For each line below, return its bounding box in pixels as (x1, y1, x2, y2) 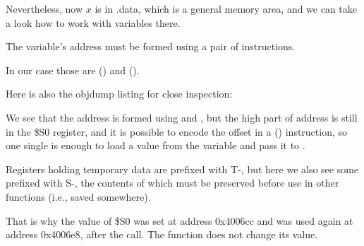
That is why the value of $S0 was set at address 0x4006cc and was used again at (6, 213, 353, 228)
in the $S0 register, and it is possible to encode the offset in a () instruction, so (6, 124, 348, 139)
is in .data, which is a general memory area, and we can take (95, 1, 358, 16)
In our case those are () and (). (6, 62, 140, 77)
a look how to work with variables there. (6, 15, 181, 30)
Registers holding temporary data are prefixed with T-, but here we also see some (6, 161, 359, 176)
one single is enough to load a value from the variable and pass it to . (6, 138, 305, 153)
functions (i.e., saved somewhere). (6, 189, 151, 204)
